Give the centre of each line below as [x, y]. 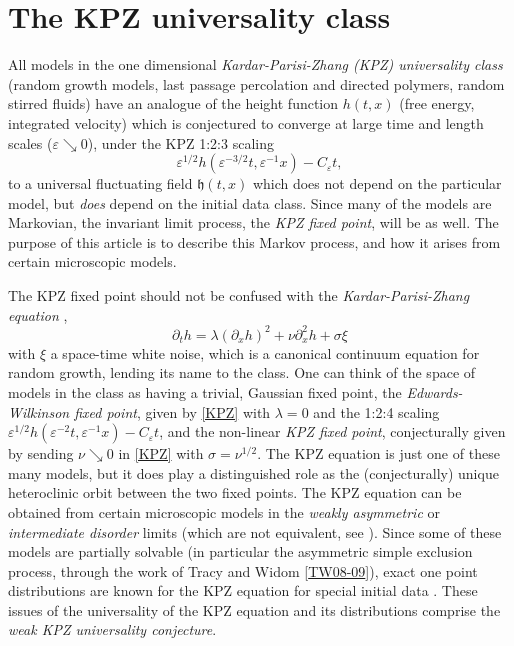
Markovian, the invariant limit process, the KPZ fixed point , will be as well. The [253, 222]
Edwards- [434, 391]
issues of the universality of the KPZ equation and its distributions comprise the [254, 609]
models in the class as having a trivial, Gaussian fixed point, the [205, 391]
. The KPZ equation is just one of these [378, 453]
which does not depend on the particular [377, 183]
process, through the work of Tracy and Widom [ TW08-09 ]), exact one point [243, 570]
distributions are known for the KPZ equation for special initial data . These [243, 590]
